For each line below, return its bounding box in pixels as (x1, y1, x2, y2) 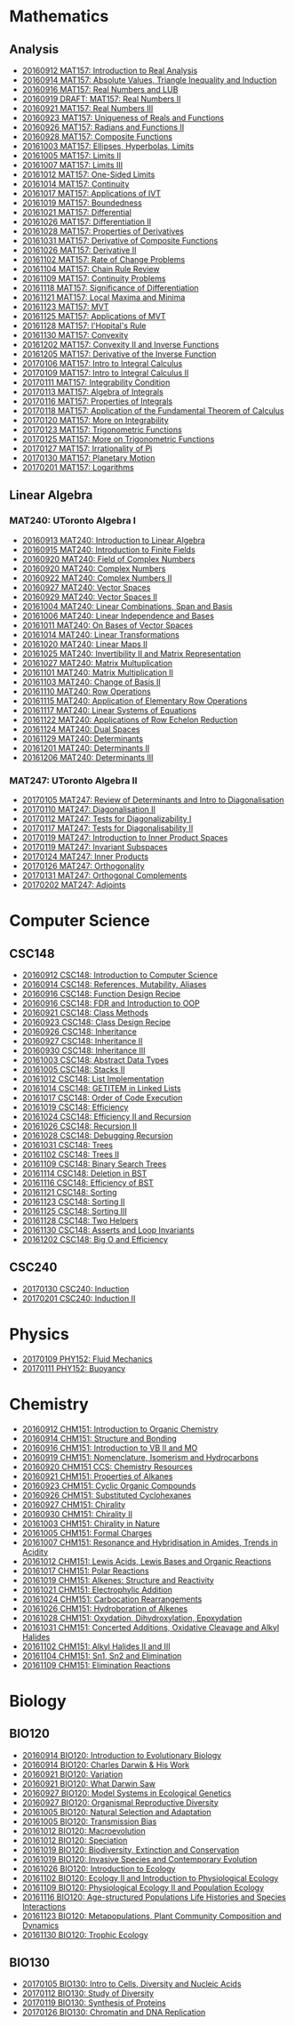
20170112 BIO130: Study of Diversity (21, 1988, 154, 1998)
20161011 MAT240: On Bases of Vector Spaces (21, 620, 194, 631)
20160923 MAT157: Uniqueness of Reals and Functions (21, 113, 225, 123)
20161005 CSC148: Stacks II (21, 1064, 125, 1074)
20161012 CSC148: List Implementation (21, 1073, 164, 1084)
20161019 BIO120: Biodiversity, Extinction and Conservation (21, 1844, 240, 1855)
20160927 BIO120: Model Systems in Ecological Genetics (21, 1788, 232, 1798)
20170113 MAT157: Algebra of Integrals (21, 387, 164, 397)
